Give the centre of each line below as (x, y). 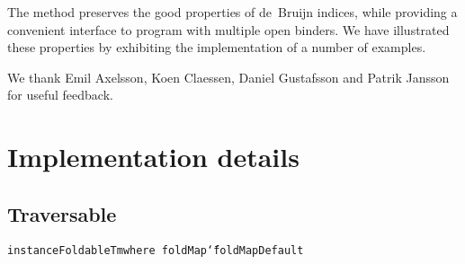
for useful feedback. (60, 95)
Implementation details (153, 157)
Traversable (62, 213)
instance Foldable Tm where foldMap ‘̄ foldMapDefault (156, 250)
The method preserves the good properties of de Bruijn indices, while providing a (232, 12)
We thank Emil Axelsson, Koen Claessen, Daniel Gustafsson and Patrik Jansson (228, 77)
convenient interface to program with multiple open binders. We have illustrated (228, 29)
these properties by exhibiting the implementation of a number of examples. (217, 47)
